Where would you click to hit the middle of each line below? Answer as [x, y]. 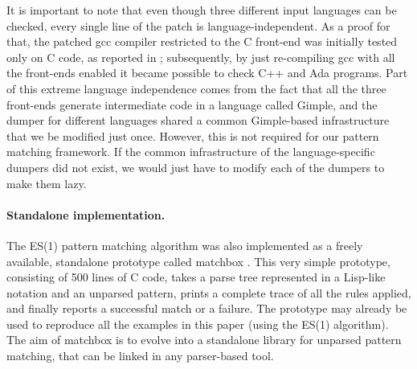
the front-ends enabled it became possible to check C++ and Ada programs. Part [207, 73]
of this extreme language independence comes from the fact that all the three [196, 88]
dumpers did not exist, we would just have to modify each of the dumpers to [196, 167]
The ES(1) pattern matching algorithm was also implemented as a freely [185, 245]
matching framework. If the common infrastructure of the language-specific [191, 152]
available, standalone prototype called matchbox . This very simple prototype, [198, 261]
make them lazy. [47, 183]
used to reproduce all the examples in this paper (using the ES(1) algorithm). [198, 324]
